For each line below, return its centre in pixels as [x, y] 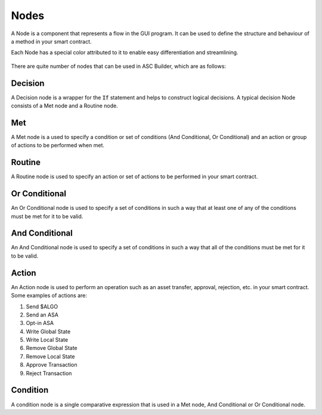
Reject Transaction [49, 373]
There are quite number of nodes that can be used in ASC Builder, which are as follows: [119, 66]
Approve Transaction [52, 365]
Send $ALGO [42, 306]
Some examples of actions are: [49, 296]
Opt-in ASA [40, 323]
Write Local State [47, 340]
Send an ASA [42, 315]
